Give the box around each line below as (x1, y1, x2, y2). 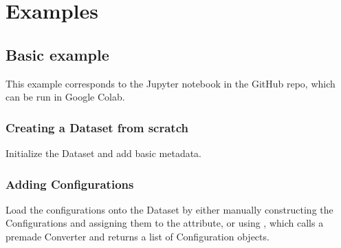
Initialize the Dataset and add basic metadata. (5, 145, 202, 160)
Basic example (5, 43, 109, 65)
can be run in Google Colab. (5, 90, 125, 104)
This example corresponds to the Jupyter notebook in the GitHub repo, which (5, 76, 335, 90)
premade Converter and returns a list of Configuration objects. (5, 229, 269, 243)
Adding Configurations (5, 175, 134, 192)
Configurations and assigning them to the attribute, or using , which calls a (5, 216, 324, 230)
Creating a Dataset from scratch (5, 118, 188, 136)
